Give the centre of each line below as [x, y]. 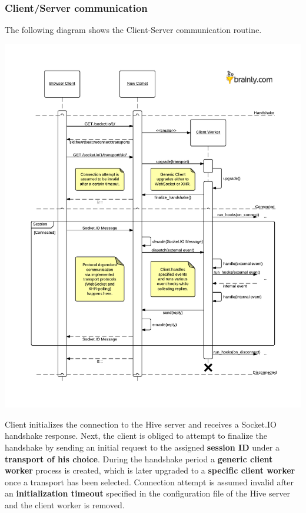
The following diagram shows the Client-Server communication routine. [133, 30]
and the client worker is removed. [65, 504]
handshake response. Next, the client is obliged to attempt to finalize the [136, 436]
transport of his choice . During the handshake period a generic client [139, 459]
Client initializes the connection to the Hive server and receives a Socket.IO [141, 424]
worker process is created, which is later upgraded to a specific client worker [150, 470]
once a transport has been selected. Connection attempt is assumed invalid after [149, 481]
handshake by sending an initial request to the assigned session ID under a [142, 447]
